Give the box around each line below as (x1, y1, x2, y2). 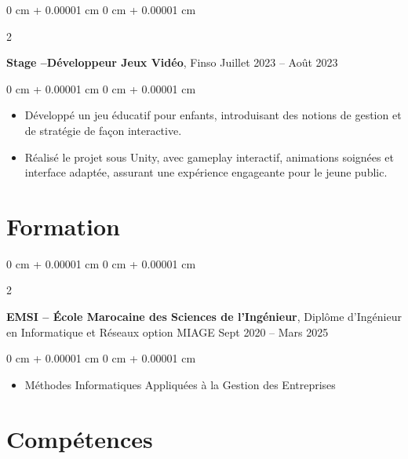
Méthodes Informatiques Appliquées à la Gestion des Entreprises (24, 376, 336, 392)
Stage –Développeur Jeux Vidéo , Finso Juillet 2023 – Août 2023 (6, 54, 338, 71)
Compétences (6, 422, 153, 454)
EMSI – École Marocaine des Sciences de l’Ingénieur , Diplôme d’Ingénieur (6, 308, 402, 325)
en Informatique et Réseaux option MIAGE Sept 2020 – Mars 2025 (6, 323, 329, 340)
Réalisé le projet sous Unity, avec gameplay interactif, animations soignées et (24, 148, 394, 165)
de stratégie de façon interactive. (24, 122, 182, 138)
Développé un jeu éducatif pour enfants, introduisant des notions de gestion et (24, 107, 402, 123)
